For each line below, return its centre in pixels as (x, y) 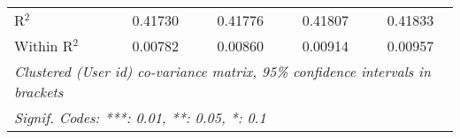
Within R (44, 46)
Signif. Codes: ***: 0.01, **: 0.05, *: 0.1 (140, 117)
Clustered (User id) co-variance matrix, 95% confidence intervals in (223, 71)
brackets (39, 92)
